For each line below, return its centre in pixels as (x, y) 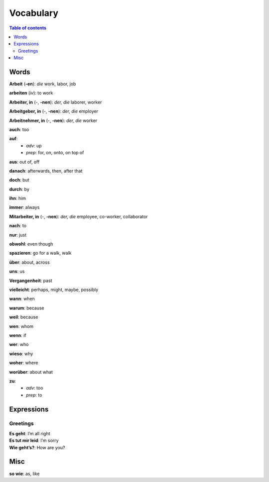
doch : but (19, 180)
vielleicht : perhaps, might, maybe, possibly (54, 289)
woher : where (24, 363)
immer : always (24, 207)
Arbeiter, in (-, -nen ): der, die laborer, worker (56, 102)
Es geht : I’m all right (30, 433)
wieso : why (21, 354)
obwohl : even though (31, 244)
